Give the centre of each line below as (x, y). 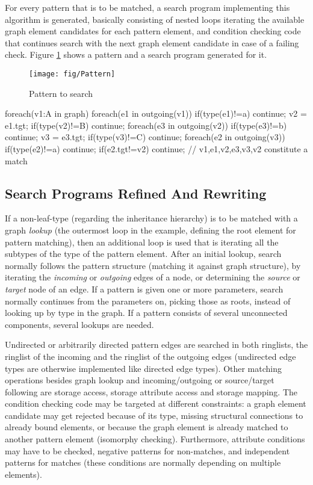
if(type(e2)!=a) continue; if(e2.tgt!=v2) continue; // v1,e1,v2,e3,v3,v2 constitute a (156, 149)
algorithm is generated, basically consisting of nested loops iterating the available (155, 19)
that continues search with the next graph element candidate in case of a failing (152, 42)
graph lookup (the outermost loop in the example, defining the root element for (150, 230)
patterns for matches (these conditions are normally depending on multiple (143, 462)
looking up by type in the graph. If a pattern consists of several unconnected (146, 313)
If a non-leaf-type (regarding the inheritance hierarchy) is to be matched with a (151, 218)
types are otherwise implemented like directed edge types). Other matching (144, 368)
